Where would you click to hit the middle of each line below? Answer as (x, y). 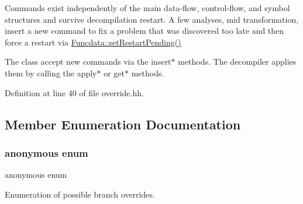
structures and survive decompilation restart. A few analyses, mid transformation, (152, 19)
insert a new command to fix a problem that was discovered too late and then (144, 31)
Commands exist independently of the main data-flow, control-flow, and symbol (147, 8)
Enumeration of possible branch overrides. (80, 194)
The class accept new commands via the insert (88, 61)
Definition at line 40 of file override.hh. (74, 92)
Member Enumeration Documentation (123, 124)
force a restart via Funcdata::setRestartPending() (93, 42)
